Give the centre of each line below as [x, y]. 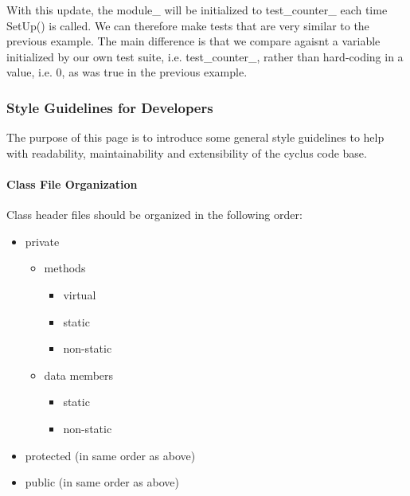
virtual [80, 294]
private [42, 241]
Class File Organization [72, 184]
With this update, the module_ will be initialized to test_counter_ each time [197, 10]
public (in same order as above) [102, 482]
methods [65, 268]
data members [79, 375]
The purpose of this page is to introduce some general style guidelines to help [195, 137]
